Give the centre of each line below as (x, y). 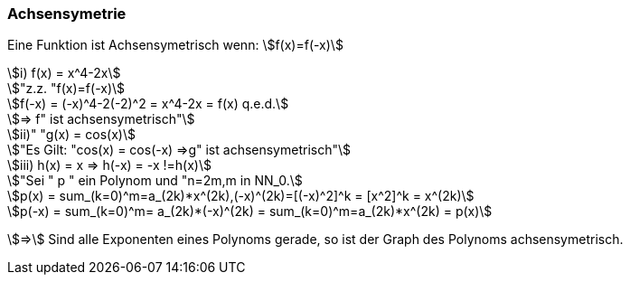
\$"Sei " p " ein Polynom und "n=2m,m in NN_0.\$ (155, 181)
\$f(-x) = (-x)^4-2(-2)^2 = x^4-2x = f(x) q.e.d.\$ (148, 104)
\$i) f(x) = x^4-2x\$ (64, 73)
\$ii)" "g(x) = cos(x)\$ (71, 135)
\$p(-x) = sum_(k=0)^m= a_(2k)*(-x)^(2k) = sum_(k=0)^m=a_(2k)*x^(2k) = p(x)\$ (250, 211)
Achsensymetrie (67, 14)
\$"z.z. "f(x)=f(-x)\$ (66, 89)
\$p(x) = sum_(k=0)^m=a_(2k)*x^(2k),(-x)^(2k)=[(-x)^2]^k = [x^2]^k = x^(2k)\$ (241, 196)
